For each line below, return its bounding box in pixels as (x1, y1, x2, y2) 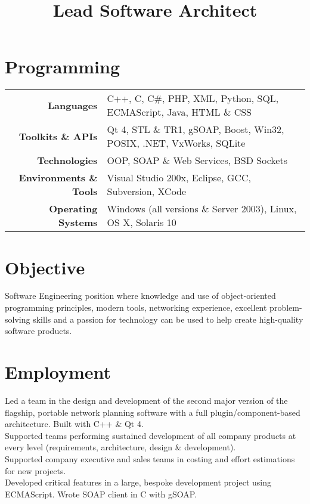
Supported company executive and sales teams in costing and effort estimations (5, 452, 295, 465)
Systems (58, 215, 98, 230)
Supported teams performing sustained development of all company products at (5, 429, 296, 441)
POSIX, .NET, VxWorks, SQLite (107, 136, 246, 150)
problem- (269, 301, 302, 314)
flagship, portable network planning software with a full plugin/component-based (5, 406, 300, 418)
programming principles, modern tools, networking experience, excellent (5, 301, 267, 314)
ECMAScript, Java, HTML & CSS (107, 105, 252, 119)
